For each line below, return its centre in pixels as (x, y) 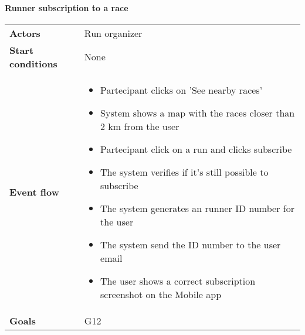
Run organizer (113, 33)
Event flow (34, 192)
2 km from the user (140, 126)
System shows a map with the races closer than (198, 112)
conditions (33, 63)
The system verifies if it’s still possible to (184, 172)
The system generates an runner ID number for (197, 208)
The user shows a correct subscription (178, 281)
